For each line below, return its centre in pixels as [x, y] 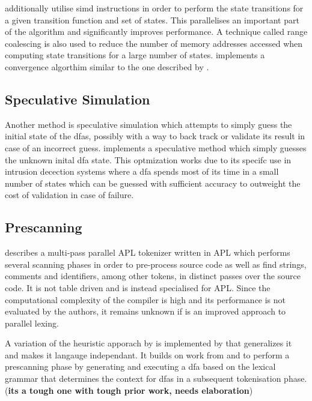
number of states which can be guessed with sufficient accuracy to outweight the [153, 183]
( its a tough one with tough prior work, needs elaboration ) [129, 390]
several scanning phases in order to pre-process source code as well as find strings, [156, 264]
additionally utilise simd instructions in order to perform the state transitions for [154, 8]
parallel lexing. [32, 323]
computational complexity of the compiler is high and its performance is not [145, 299]
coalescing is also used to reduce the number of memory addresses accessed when [154, 43]
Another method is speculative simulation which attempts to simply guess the [148, 124]
